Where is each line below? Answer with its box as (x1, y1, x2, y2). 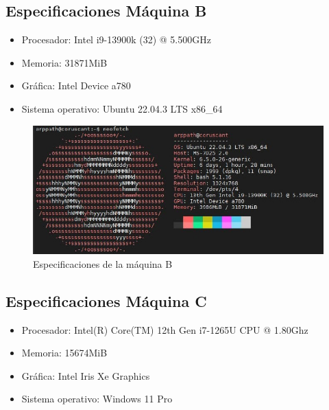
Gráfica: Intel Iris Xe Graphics (21, 368, 150, 383)
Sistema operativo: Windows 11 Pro (21, 391, 173, 406)
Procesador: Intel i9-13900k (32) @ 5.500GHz (21, 32, 211, 47)
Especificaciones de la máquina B (33, 256, 173, 271)
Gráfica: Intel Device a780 (21, 78, 131, 93)
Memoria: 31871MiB (21, 55, 108, 69)
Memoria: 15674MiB (21, 345, 108, 360)
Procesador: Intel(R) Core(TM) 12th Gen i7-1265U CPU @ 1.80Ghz (21, 322, 308, 337)
